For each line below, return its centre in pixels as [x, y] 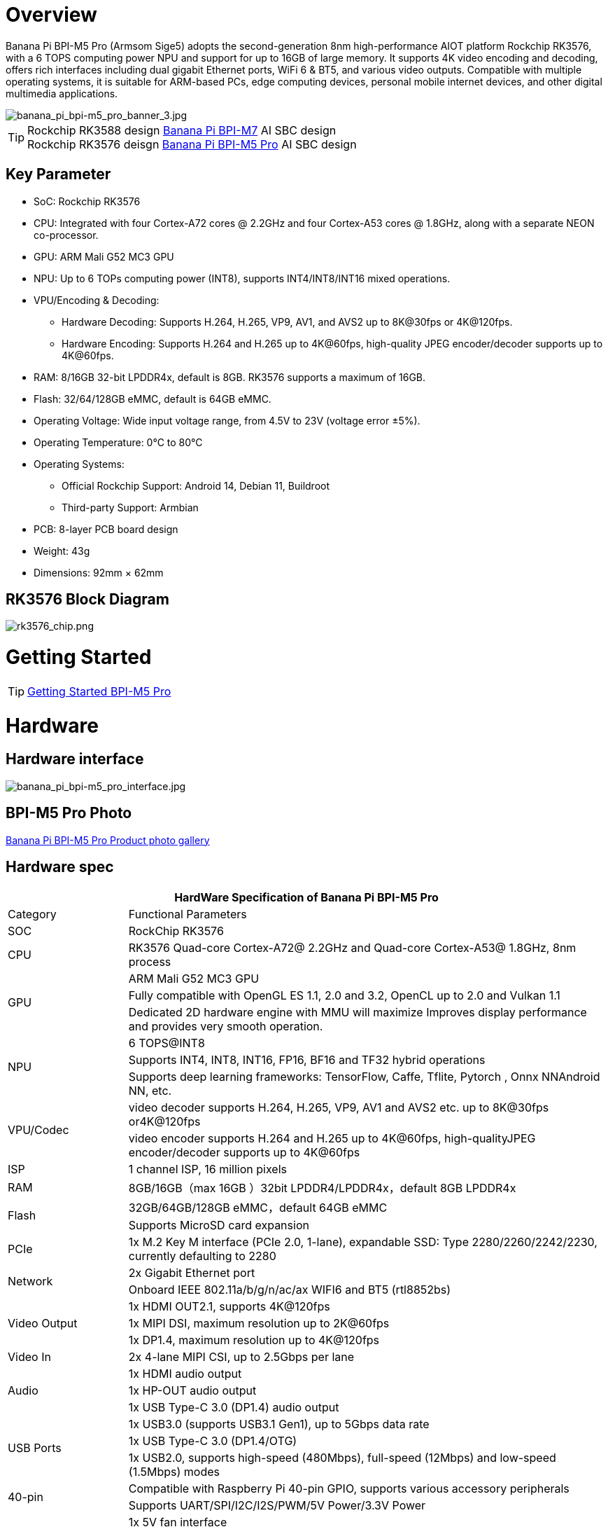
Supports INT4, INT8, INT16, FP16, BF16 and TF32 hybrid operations [307, 1059]
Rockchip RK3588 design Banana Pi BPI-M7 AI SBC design [182, 130]
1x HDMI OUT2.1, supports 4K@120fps [229, 1306]
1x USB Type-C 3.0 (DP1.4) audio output [234, 1407]
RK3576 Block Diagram [87, 600]
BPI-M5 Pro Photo [69, 813]
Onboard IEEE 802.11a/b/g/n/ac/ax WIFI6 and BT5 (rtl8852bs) [290, 1289]
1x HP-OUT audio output [192, 1390]
